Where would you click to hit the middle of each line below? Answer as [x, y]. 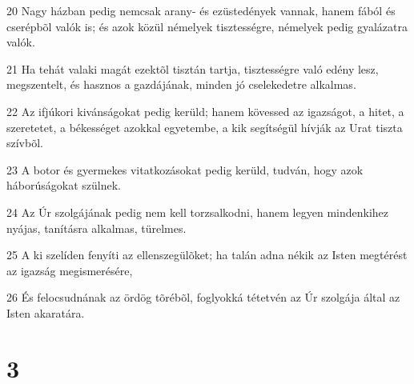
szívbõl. [25, 143]
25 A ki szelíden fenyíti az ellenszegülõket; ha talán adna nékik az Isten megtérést [207, 255]
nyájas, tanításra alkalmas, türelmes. [96, 228]
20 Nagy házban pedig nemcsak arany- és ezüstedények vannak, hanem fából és [201, 10]
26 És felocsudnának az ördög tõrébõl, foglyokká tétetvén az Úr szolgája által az [203, 297]
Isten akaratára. [46, 312]
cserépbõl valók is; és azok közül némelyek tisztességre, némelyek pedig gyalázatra [207, 26]
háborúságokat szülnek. [64, 185]
